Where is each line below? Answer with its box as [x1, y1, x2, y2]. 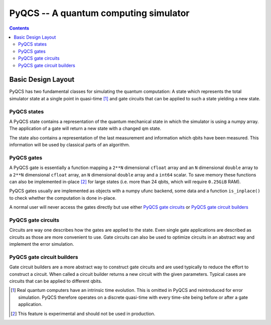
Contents [9, 25, 30, 31]
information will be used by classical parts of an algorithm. [9, 142, 130, 148]
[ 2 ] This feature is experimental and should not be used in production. [11, 310, 156, 316]
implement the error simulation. [9, 241, 74, 247]
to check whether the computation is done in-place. [9, 195, 116, 201]
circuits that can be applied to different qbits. [9, 278, 102, 284]
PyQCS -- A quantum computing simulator [9, 8, 190, 19]
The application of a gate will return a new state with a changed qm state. [9, 125, 162, 131]
